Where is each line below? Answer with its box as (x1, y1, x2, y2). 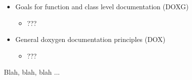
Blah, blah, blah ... (4, 67, 60, 77)
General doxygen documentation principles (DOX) (15, 34, 166, 44)
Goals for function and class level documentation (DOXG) (15, 1, 189, 11)
